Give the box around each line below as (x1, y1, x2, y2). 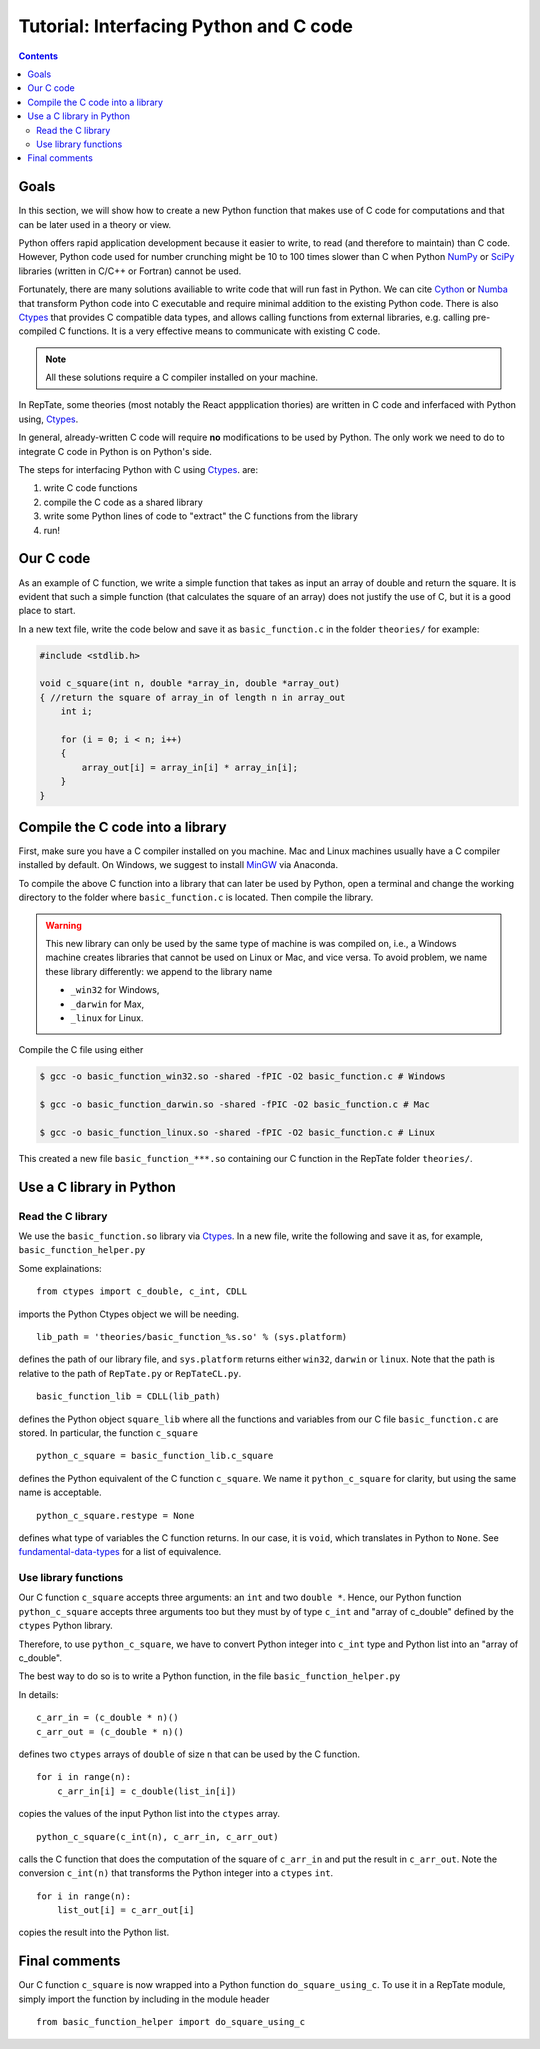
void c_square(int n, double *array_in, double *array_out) (39, 678, 341, 689)
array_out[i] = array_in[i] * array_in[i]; (81, 761, 299, 773)
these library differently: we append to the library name (45, 965, 273, 977)
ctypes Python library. (18, 1620, 114, 1632)
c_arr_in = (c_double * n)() (36, 1712, 179, 1724)
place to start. (18, 605, 76, 617)
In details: (18, 1688, 59, 1700)
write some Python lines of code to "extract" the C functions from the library (43, 510, 359, 522)
